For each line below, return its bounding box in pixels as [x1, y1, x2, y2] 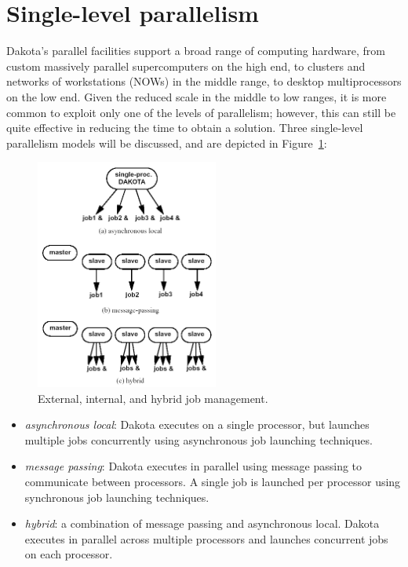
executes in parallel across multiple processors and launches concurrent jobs [24, 530, 388, 547]
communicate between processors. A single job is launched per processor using [24, 473, 401, 489]
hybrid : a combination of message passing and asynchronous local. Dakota [24, 515, 380, 532]
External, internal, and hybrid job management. [38, 390, 268, 406]
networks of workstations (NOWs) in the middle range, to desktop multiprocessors [6, 73, 402, 90]
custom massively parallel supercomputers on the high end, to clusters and [6, 57, 366, 74]
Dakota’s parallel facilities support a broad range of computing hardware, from [6, 42, 385, 59]
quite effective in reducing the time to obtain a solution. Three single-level [6, 119, 363, 136]
